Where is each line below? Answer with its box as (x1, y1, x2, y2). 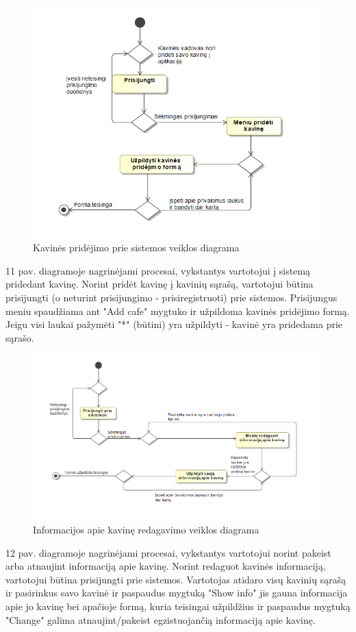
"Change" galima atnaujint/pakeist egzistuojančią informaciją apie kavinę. (5, 612, 316, 627)
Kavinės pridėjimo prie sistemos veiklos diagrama (33, 240, 240, 255)
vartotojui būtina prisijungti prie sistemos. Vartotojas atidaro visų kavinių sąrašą (5, 572, 346, 586)
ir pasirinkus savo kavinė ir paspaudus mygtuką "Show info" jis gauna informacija (5, 585, 348, 600)
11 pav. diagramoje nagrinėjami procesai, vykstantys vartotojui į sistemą (5, 263, 311, 277)
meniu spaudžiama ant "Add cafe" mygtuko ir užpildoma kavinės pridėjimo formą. (5, 303, 350, 318)
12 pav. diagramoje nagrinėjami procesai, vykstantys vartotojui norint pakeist (5, 545, 331, 559)
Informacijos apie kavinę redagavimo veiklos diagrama (33, 522, 259, 536)
